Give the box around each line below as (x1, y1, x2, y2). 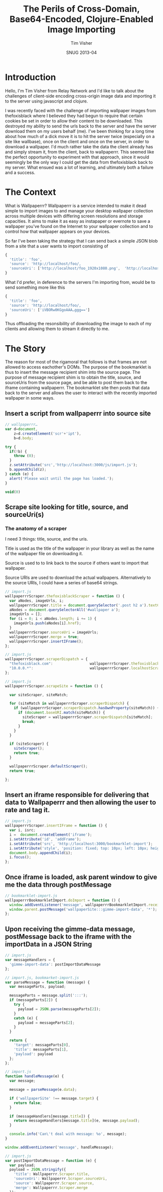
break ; (22, 719, 36, 724)
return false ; (14, 1100, 42, 1105)
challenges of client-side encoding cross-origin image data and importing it (5, 93, 156, 99)
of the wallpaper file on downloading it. (5, 551, 83, 557)
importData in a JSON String (5, 940, 92, 948)
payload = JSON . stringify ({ (9, 1167, 66, 1172)
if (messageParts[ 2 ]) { (9, 998, 57, 1002)
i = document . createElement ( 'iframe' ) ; (9, 832, 92, 837)
